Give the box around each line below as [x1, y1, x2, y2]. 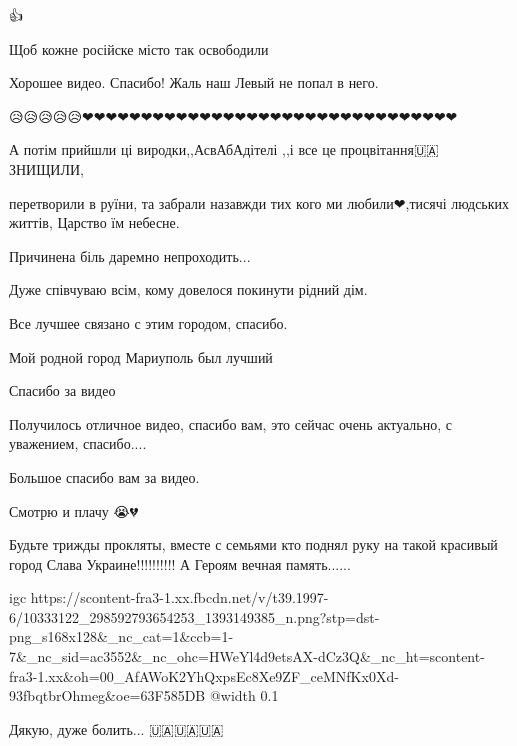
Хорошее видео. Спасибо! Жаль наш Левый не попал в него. [9, 72, 379, 93]
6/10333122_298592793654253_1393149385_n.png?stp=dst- [9, 606, 380, 627]
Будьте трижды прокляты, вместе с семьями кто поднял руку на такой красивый [9, 534, 498, 555]
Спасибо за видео [9, 380, 116, 401]
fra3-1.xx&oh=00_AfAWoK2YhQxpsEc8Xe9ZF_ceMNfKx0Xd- [9, 665, 399, 686]
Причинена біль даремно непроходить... [9, 245, 251, 266]
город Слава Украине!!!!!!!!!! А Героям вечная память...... [9, 553, 351, 574]
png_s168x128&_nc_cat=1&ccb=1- [9, 626, 234, 647]
